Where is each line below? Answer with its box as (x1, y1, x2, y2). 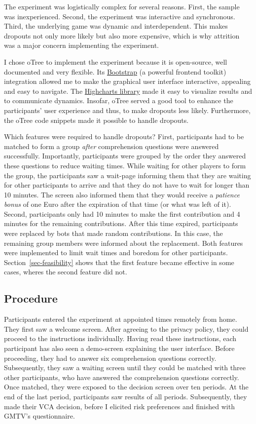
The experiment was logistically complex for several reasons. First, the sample (4, 1, 240, 11)
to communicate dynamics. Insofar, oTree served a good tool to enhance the (4, 95, 233, 106)
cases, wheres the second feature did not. (4, 267, 127, 277)
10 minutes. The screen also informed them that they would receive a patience (4, 189, 240, 199)
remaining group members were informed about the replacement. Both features (4, 237, 243, 248)
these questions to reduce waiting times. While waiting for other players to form (4, 160, 246, 170)
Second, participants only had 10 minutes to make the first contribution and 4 (4, 208, 240, 219)
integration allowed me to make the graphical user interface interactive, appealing (4, 76, 251, 86)
